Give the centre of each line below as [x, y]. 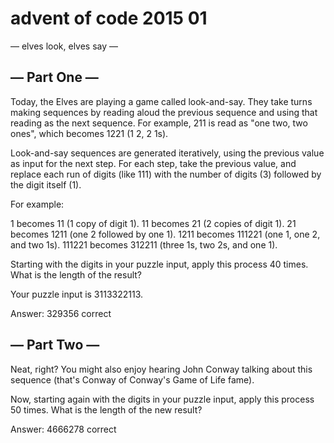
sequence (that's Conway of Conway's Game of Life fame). [132, 379]
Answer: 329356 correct [61, 313]
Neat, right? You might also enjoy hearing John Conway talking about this [161, 369]
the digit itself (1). [46, 184]
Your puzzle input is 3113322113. [77, 294]
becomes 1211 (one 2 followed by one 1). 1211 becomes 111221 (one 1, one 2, [165, 234]
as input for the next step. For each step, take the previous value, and [153, 163]
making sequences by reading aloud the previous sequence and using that [164, 112]
